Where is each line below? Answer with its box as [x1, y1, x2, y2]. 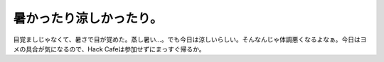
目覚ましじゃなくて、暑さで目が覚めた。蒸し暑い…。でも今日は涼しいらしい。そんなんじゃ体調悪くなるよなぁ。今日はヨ [13, 35, 367, 44]
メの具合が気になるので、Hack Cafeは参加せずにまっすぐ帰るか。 [13, 44, 206, 53]
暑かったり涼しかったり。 [13, 11, 163, 26]
